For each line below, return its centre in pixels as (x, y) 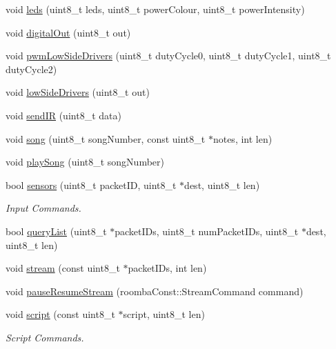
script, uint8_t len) (164, 314)
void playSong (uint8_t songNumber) (85, 162)
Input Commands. (43, 208)
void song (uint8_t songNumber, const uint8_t (106, 138)
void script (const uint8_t (60, 314)
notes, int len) (243, 138)
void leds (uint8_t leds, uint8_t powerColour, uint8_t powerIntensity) (155, 9)
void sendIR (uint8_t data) (63, 115)
